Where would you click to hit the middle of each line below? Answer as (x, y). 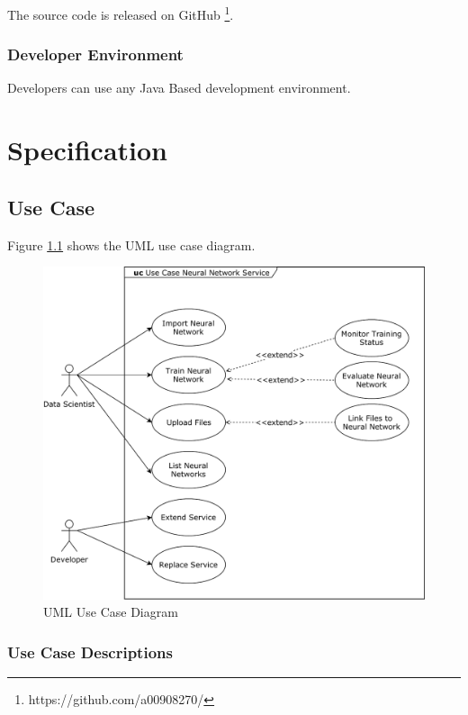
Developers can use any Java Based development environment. (179, 88)
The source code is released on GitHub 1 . (121, 13)
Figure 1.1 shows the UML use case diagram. (131, 244)
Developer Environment (95, 54)
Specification (87, 150)
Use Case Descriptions (90, 652)
